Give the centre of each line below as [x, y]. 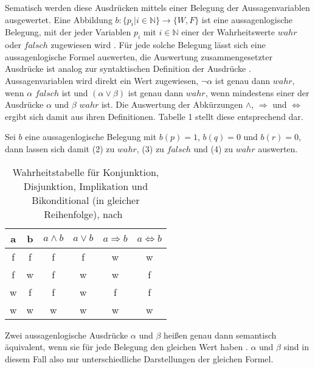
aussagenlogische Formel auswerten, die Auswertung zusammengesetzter [139, 56]
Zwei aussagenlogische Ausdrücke [67, 335]
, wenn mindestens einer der [257, 92]
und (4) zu [213, 148]
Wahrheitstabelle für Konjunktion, [86, 172]
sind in [296, 347]
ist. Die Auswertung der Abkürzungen [172, 104]
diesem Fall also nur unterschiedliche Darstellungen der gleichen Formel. [139, 358]
